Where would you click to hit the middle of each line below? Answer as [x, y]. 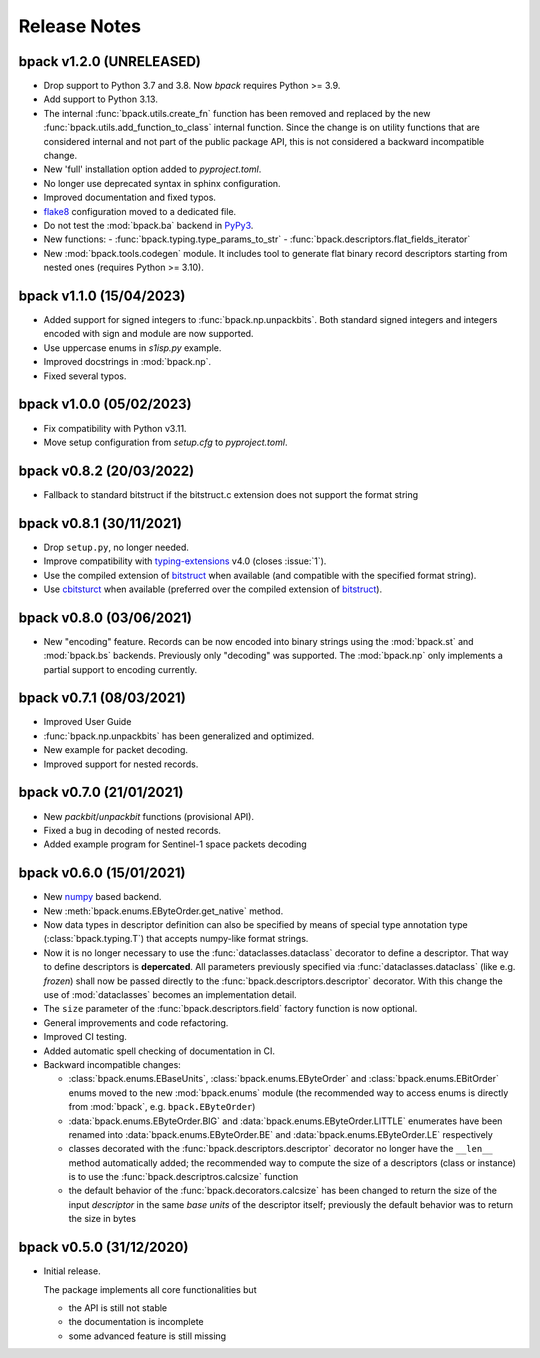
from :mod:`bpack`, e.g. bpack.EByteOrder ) [162, 1107]
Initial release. [72, 1271]
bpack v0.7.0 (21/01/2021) [101, 792]
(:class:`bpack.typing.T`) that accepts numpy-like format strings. [176, 939]
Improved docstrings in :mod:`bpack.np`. [127, 362]
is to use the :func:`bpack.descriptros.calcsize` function [183, 1177]
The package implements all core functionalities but [150, 1289]
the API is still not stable [118, 1307]
